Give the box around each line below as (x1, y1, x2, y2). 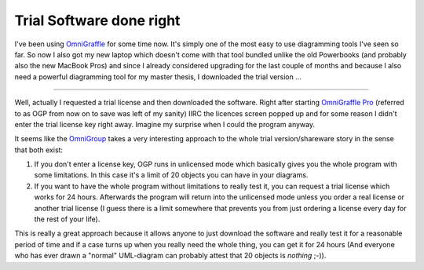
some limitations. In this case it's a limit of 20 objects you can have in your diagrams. (34, 170, 309, 180)
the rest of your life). (34, 214, 101, 224)
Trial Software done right (14, 12, 181, 29)
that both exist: (14, 145, 63, 155)
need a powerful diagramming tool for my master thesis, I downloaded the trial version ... (14, 71, 302, 82)
